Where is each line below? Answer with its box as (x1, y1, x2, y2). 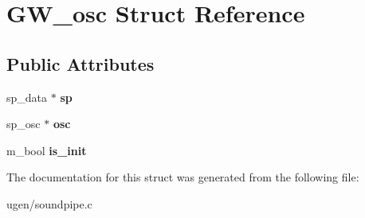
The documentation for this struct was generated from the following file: (6, 169, 359, 185)
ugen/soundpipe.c (6, 195, 92, 212)
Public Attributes (6, 51, 155, 76)
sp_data (6, 88, 48, 105)
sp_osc (6, 115, 41, 132)
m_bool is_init (6, 142, 87, 158)
